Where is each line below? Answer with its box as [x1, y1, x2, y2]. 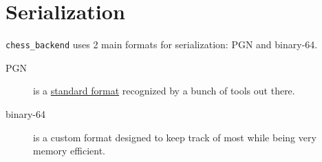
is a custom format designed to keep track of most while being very [33, 130, 316, 144]
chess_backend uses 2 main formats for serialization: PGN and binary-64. [6, 37, 318, 52]
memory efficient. [33, 143, 106, 158]
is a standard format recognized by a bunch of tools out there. [33, 83, 295, 98]
